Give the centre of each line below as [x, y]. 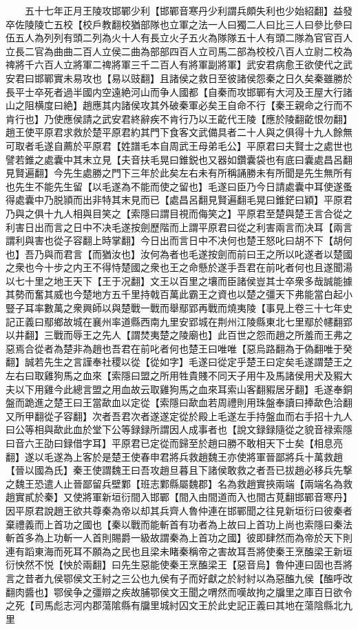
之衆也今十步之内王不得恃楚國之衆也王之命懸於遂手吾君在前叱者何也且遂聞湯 [179, 267]
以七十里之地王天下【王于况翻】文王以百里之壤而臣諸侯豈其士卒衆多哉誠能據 [179, 280]
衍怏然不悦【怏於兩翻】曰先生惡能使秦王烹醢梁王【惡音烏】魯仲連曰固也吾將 [179, 565]
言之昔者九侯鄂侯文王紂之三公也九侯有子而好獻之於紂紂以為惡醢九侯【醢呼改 [179, 578]
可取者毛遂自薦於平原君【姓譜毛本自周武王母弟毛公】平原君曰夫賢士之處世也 [179, 145]
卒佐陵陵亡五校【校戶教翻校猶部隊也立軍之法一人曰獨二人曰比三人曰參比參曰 [179, 24]
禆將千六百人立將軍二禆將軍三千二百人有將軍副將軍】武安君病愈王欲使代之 [174, 64]
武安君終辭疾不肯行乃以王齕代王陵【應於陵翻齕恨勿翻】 [227, 118]
